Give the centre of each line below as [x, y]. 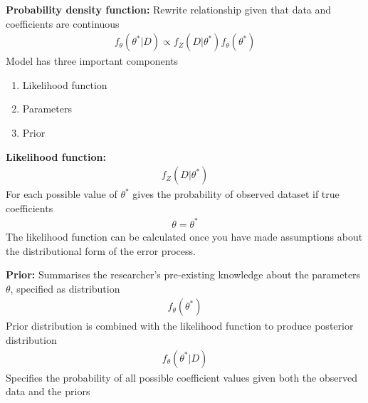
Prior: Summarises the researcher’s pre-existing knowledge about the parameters [183, 274]
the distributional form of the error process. [101, 250]
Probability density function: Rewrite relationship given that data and [169, 9]
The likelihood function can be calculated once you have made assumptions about [184, 236]
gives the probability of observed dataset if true [236, 194]
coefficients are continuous [63, 23]
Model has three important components [92, 61]
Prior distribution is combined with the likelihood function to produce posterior [180, 326]
